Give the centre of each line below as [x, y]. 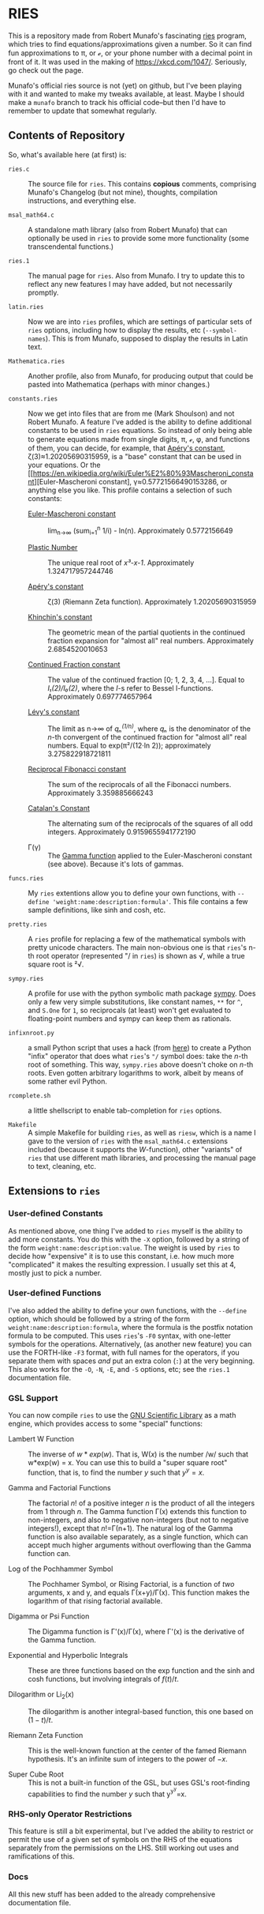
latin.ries [26, 307]
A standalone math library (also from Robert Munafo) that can [128, 229]
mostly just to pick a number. [55, 1272]
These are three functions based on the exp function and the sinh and [141, 1670]
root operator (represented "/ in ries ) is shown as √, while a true [141, 955]
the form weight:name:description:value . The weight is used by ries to [124, 1247]
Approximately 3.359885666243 [100, 793]
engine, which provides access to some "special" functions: [106, 1424]
